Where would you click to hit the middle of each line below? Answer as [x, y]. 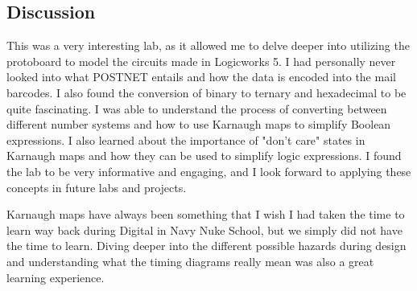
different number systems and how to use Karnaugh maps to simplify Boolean [199, 124]
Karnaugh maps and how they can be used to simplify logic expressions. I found [204, 156]
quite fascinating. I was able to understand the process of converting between [197, 108]
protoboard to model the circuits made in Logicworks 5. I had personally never [201, 61]
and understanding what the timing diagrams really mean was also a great [190, 261]
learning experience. [56, 277]
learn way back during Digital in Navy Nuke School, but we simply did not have [204, 230]
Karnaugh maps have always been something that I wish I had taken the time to [206, 214]
